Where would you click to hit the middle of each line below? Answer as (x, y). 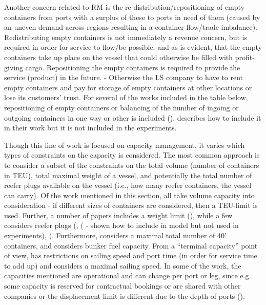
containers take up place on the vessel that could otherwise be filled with (119, 57)
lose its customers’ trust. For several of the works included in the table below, (126, 97)
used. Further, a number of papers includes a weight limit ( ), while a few (118, 215)
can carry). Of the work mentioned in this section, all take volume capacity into (129, 195)
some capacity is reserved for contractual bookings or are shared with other (122, 286)
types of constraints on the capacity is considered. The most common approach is (132, 155)
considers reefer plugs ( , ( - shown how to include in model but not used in (121, 225)
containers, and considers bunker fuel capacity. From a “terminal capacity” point (131, 245)
